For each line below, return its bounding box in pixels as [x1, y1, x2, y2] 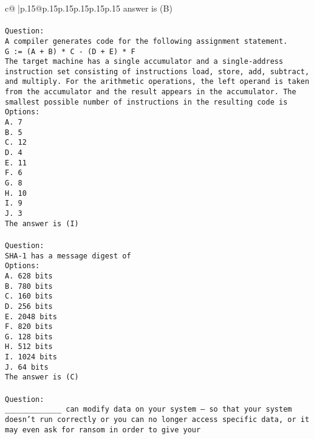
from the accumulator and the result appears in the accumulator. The [5, 88, 296, 97]
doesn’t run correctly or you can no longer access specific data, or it [5, 415, 310, 424]
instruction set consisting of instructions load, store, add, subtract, [5, 67, 310, 76]
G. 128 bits [5, 332, 53, 341]
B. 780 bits [5, 282, 53, 291]
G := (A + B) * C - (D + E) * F [5, 47, 135, 56]
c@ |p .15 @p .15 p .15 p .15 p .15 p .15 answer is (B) [5, 2, 172, 14]
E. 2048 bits [5, 312, 57, 321]
